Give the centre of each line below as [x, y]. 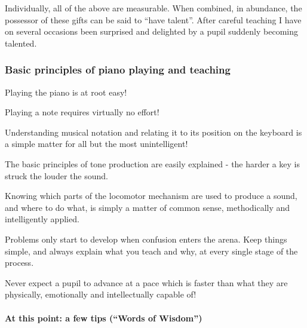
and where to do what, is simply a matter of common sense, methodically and [148, 207]
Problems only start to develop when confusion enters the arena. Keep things [146, 239]
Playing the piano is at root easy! [66, 92]
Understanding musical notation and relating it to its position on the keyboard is [153, 132]
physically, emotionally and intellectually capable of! [101, 294]
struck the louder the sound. [56, 175]
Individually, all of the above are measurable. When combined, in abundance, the [153, 8]
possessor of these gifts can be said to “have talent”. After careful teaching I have [153, 19]
